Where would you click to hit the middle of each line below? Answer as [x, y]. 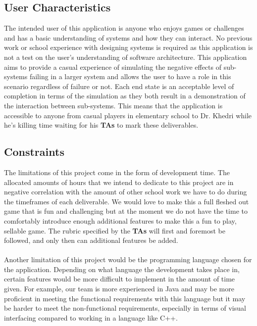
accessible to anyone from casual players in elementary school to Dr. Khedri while [128, 115]
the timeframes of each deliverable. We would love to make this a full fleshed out [127, 201]
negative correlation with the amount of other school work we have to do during [126, 192]
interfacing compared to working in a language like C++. [91, 317]
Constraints [34, 152]
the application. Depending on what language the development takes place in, [122, 269]
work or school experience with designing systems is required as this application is [128, 47]
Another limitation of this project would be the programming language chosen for [128, 259]
